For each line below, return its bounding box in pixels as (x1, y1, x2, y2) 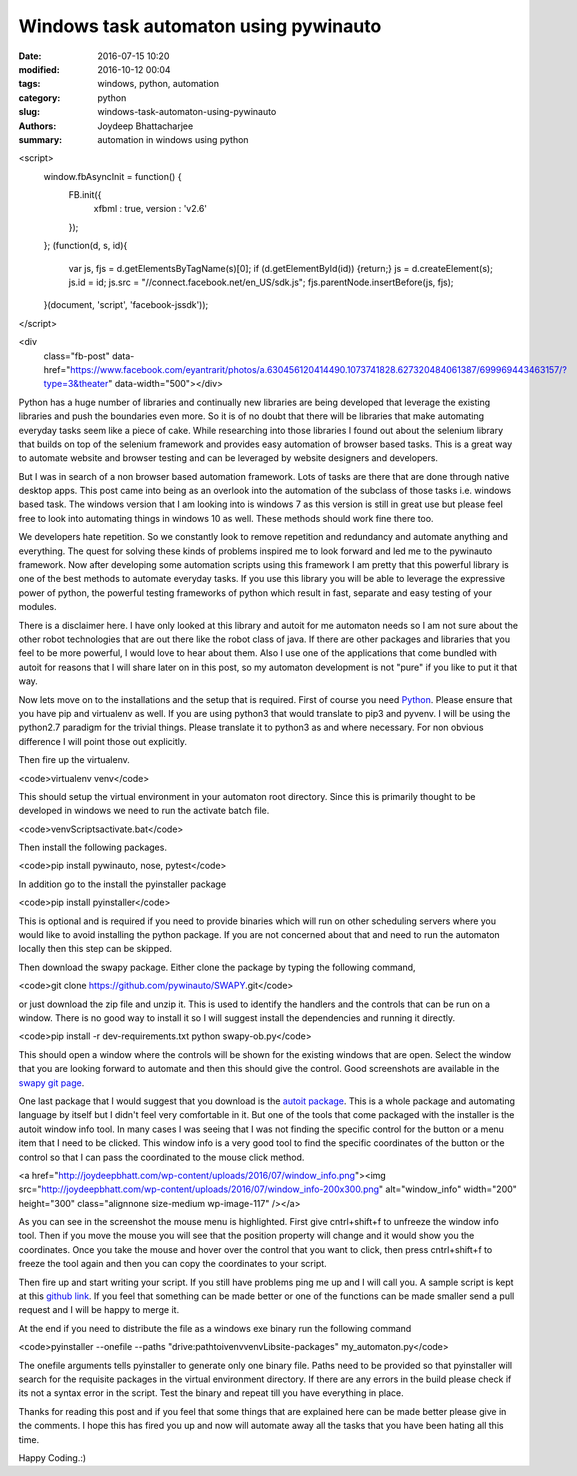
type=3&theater (43, 378, 109, 390)
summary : (18, 133, 63, 145)
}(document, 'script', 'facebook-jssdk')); (43, 299, 209, 311)
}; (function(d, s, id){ (43, 240, 128, 252)
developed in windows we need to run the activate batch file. (18, 805, 270, 817)
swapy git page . (18, 1076, 85, 1089)
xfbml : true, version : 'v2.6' (93, 203, 208, 215)
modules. (18, 601, 57, 613)
